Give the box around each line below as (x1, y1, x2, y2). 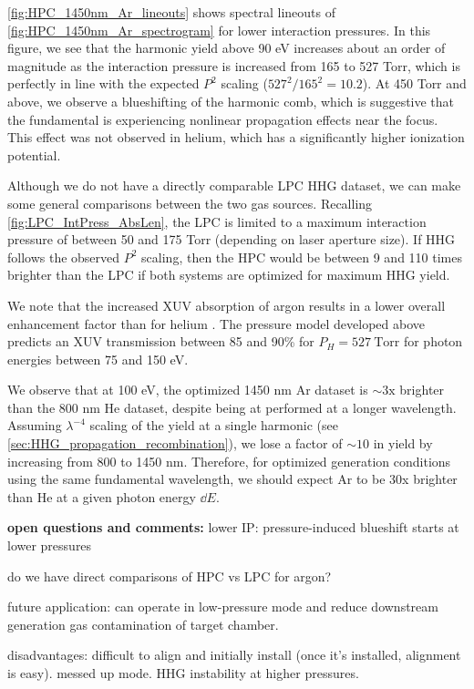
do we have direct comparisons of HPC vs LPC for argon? (7, 566, 332, 585)
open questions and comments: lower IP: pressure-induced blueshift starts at (7, 518, 459, 537)
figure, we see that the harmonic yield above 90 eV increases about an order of (7, 38, 446, 57)
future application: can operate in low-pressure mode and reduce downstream (7, 597, 438, 616)
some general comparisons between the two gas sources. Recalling (7, 193, 373, 212)
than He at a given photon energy (7, 487, 196, 506)
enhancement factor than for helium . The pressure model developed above (7, 314, 426, 333)
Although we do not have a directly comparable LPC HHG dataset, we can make (7, 176, 461, 195)
